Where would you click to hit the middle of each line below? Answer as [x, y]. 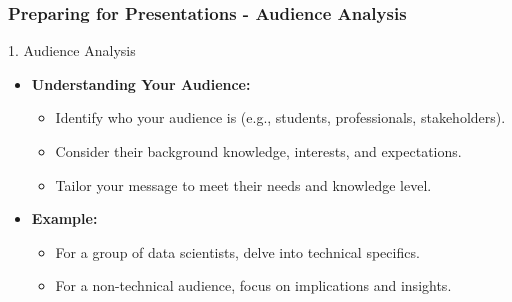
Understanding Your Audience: [141, 83]
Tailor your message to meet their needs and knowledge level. [243, 184]
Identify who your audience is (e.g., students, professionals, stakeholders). [280, 117]
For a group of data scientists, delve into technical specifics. [237, 251]
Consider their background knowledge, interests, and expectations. [258, 151]
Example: [64, 218]
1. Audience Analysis [72, 50]
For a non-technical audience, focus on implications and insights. [253, 285]
